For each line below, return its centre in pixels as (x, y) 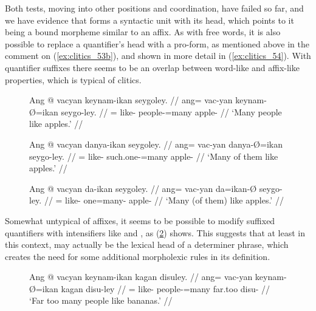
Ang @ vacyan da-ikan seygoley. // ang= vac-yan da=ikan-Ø (143, 188)
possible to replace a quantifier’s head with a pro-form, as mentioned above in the (157, 43)
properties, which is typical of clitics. (73, 79)
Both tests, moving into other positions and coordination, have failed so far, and (154, 8)
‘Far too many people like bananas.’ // (101, 300)
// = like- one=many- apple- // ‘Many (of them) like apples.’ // (164, 200)
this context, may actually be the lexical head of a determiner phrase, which (147, 244)
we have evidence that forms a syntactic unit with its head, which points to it (149, 20)
